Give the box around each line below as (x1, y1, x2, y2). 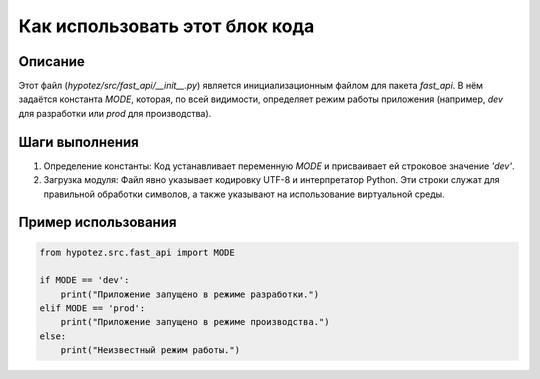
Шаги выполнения (18, 133, 139, 150)
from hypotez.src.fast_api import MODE (39, 246, 235, 258)
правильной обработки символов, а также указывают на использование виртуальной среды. (43, 188, 445, 200)
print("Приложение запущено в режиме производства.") (60, 316, 330, 328)
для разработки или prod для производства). (18, 107, 212, 119)
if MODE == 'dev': (39, 275, 130, 286)
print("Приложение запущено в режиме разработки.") (60, 288, 320, 300)
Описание (18, 53, 85, 70)
